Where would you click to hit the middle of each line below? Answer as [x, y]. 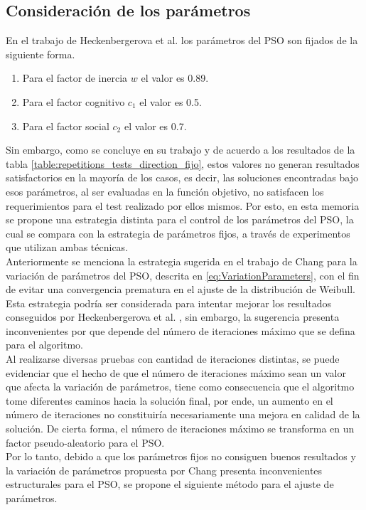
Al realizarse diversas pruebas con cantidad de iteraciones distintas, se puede [173, 359]
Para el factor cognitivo [74, 101]
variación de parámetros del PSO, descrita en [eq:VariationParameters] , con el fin [183, 275]
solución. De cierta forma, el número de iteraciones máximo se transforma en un [180, 429]
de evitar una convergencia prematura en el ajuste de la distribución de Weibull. [181, 289]
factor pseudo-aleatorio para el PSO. [85, 442]
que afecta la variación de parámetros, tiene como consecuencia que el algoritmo [180, 387]
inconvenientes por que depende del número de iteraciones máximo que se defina [181, 330]
